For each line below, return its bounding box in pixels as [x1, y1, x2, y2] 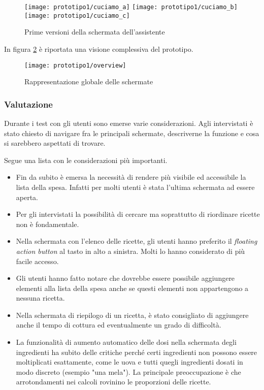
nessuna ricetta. [16, 292, 65, 303]
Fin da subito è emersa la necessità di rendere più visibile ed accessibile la [16, 172, 246, 182]
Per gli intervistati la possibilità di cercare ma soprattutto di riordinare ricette [16, 209, 260, 219]
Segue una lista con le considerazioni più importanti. [4, 154, 168, 165]
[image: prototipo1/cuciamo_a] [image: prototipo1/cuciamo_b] [24, 4, 238, 11]
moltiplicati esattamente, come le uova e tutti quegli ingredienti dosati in [16, 356, 243, 367]
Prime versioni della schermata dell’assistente [24, 26, 165, 37]
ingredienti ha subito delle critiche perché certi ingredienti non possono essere [16, 346, 257, 357]
